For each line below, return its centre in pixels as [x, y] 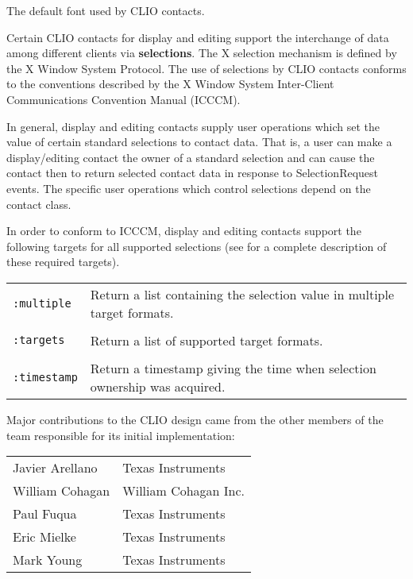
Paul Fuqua [45, 514]
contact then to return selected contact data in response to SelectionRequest [193, 173]
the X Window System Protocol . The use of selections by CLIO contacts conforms [206, 68]
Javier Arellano [55, 468]
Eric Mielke [44, 537]
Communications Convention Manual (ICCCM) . [124, 99]
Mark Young [48, 560]
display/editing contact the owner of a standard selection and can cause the [191, 157]
